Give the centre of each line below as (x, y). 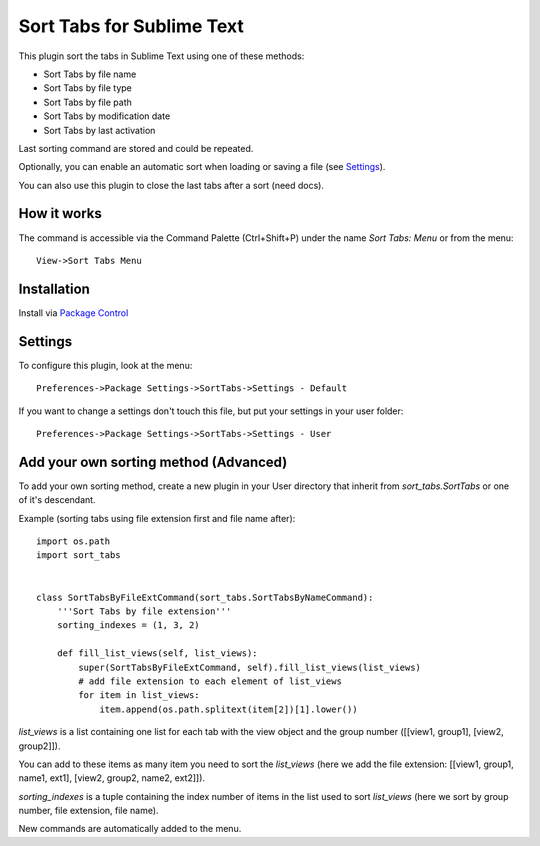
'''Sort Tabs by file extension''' (144, 611)
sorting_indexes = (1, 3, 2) (128, 625)
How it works (60, 213)
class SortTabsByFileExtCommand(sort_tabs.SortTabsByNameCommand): (205, 597)
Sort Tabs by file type (87, 88)
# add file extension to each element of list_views (210, 681)
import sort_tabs (78, 555)
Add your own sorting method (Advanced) (153, 461)
